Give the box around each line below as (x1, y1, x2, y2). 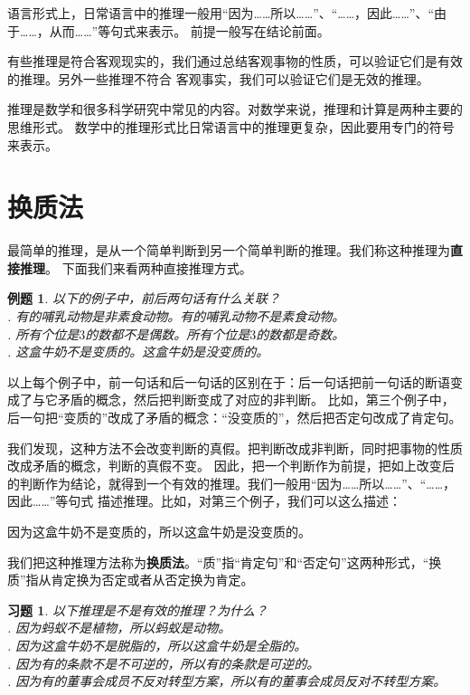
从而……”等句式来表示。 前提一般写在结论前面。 (49, 21, 330, 40)
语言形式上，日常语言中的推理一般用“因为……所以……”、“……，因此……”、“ (7, 4, 435, 22)
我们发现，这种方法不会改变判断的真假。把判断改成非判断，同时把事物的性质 (7, 438, 463, 457)
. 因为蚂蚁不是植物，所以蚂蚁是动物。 (7, 618, 231, 637)
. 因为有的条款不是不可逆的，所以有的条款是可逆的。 (7, 653, 320, 672)
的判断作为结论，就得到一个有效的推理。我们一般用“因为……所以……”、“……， (7, 473, 456, 492)
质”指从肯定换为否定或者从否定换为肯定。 (7, 570, 254, 589)
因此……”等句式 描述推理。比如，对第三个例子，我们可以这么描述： (7, 491, 402, 510)
